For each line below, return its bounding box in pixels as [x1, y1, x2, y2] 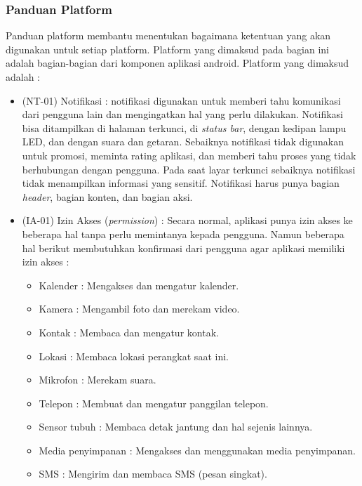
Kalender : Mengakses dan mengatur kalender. [39, 277, 239, 292]
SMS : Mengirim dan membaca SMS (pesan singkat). [39, 466, 267, 481]
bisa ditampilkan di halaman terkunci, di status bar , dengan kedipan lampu [22, 120, 347, 135]
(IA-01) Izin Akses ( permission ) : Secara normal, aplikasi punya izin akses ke [22, 213, 353, 228]
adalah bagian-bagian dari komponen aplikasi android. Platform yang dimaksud [6, 55, 349, 70]
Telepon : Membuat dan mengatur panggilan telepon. [39, 395, 269, 410]
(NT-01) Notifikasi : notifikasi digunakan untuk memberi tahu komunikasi [22, 93, 341, 107]
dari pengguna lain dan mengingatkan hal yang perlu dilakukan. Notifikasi [22, 107, 344, 121]
